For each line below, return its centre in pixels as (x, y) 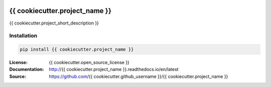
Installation (23, 36)
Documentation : (27, 69)
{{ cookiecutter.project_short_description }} (54, 23)
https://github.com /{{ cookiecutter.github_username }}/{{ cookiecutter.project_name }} (139, 76)
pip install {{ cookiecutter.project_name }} (77, 49)
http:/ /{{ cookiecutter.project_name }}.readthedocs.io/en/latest (114, 69)
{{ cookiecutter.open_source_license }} (89, 62)
